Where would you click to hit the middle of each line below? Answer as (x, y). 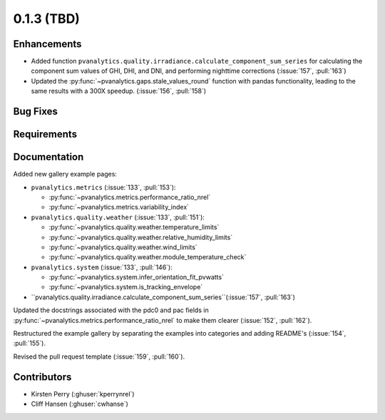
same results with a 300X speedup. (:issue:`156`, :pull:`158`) (119, 91)
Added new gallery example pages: (65, 174)
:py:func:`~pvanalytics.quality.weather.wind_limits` (123, 247)
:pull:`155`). (30, 344)
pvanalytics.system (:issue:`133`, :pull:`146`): (102, 267)
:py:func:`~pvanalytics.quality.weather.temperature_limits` (134, 227)
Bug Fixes (36, 112)
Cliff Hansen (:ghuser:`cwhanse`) (79, 404)
